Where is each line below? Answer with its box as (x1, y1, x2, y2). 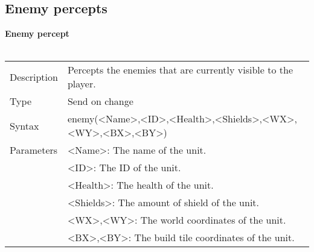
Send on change (67, 94, 133, 109)
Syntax (10, 118, 39, 133)
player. (67, 77, 96, 91)
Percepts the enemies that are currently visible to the (67, 63, 293, 77)
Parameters (10, 143, 58, 157)
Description (10, 69, 58, 84)
